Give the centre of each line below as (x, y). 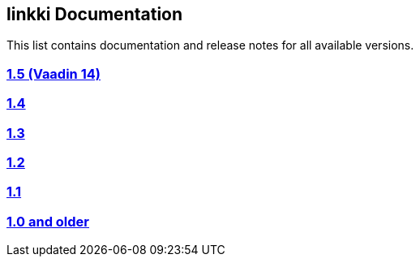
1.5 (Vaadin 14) (54, 73)
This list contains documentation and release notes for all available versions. (210, 45)
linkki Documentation (95, 14)
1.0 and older (48, 221)
